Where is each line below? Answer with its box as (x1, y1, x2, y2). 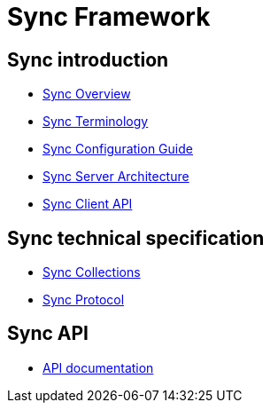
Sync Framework (7, 2, 211, 32)
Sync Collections (42, 264, 141, 280)
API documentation (42, 359, 154, 375)
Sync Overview (42, 86, 131, 102)
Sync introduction (7, 48, 169, 71)
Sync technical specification (7, 226, 265, 249)
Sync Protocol (42, 292, 125, 308)
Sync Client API (42, 196, 133, 212)
